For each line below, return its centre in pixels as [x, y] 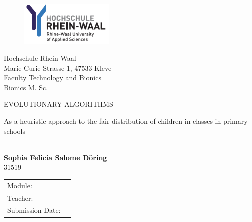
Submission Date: [34, 210]
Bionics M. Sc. [26, 87]
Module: [20, 185]
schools [15, 131]
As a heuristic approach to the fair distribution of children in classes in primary [126, 121]
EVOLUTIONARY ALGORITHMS [59, 104]
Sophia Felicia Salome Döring [56, 157]
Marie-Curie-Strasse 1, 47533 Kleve [58, 68]
